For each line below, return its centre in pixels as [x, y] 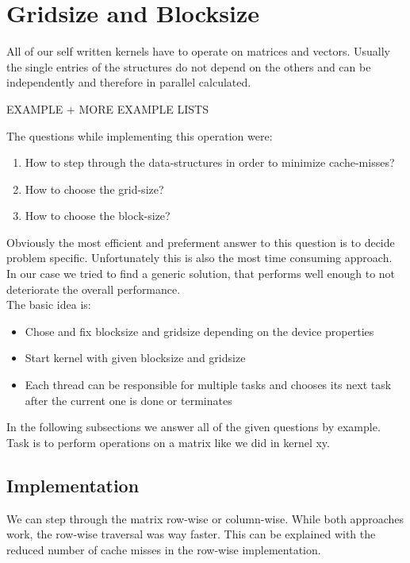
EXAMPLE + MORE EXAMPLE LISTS [107, 108]
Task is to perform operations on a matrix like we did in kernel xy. [168, 442]
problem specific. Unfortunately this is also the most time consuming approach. [199, 258]
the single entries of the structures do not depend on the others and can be [189, 66]
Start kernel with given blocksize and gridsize [135, 358]
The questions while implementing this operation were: [140, 135]
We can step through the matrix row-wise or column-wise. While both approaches [205, 518]
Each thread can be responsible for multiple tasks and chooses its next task [208, 385]
